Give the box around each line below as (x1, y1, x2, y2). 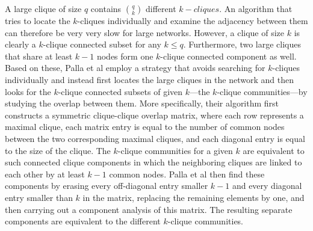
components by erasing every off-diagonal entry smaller (5, 179, 208, 192)
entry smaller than (5, 191, 73, 203)
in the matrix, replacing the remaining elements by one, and (82, 191, 305, 203)
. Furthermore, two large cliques (183, 38, 302, 51)
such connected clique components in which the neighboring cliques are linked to (5, 156, 302, 168)
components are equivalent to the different (5, 215, 161, 227)
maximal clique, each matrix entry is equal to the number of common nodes (5, 120, 285, 133)
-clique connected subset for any (43, 38, 161, 51)
